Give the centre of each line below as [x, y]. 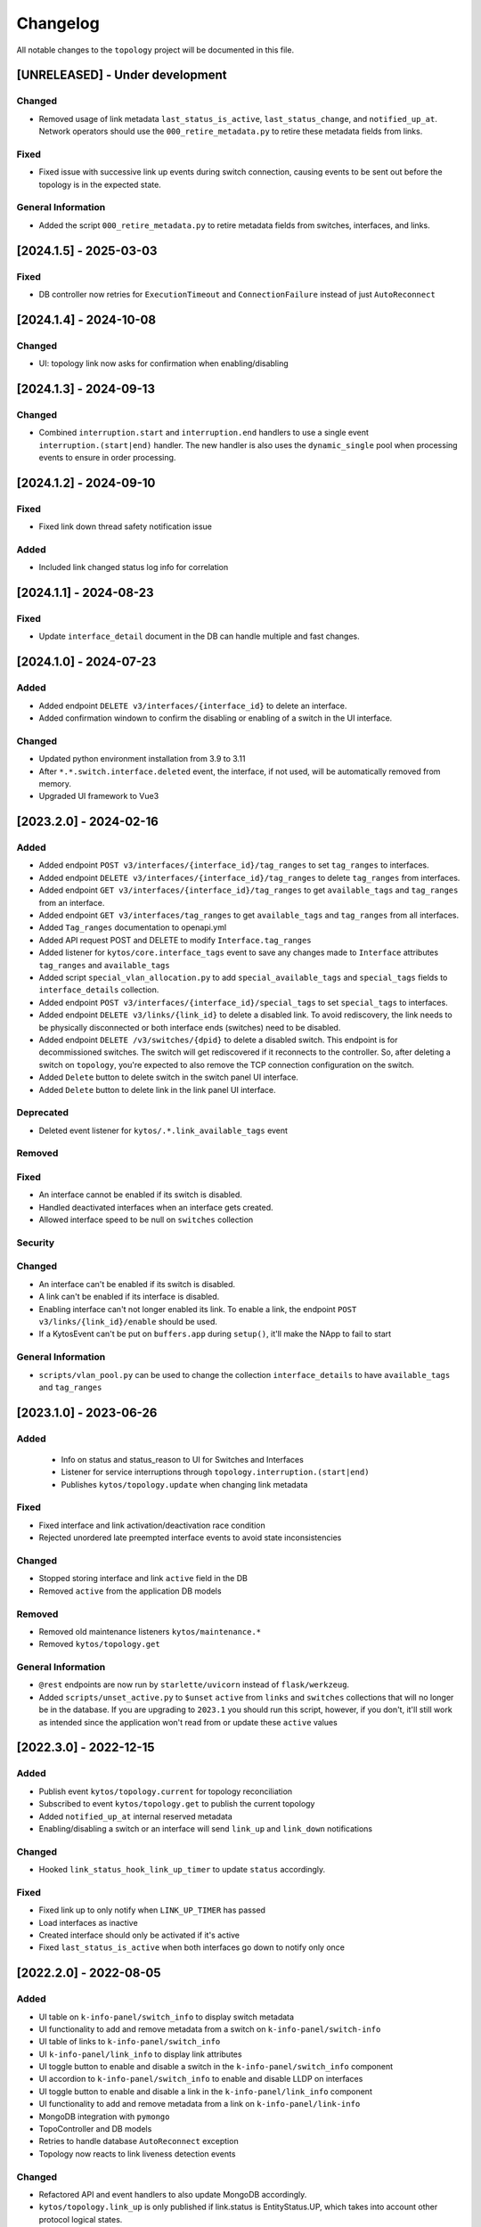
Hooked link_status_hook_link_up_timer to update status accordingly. [182, 1870]
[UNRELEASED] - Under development [122, 75]
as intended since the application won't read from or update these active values [188, 1722]
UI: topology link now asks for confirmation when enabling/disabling [163, 363]
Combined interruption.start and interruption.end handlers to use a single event [204, 433]
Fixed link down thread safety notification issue [126, 526]
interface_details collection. [99, 990]
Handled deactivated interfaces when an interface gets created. [156, 1207]
